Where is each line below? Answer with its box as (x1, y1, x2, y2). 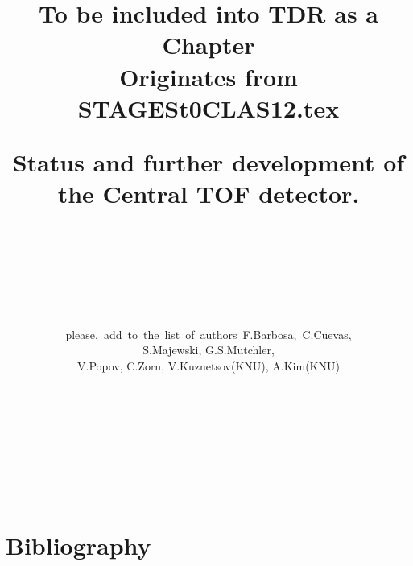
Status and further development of (12, 145, 405, 178)
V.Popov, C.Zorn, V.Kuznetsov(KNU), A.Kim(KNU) (77, 357, 340, 374)
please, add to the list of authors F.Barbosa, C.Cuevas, (65, 325, 352, 342)
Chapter (162, 28, 255, 61)
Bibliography (6, 528, 151, 561)
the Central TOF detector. (57, 177, 360, 210)
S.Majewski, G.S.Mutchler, (142, 341, 275, 358)
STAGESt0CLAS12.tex (77, 91, 340, 124)
